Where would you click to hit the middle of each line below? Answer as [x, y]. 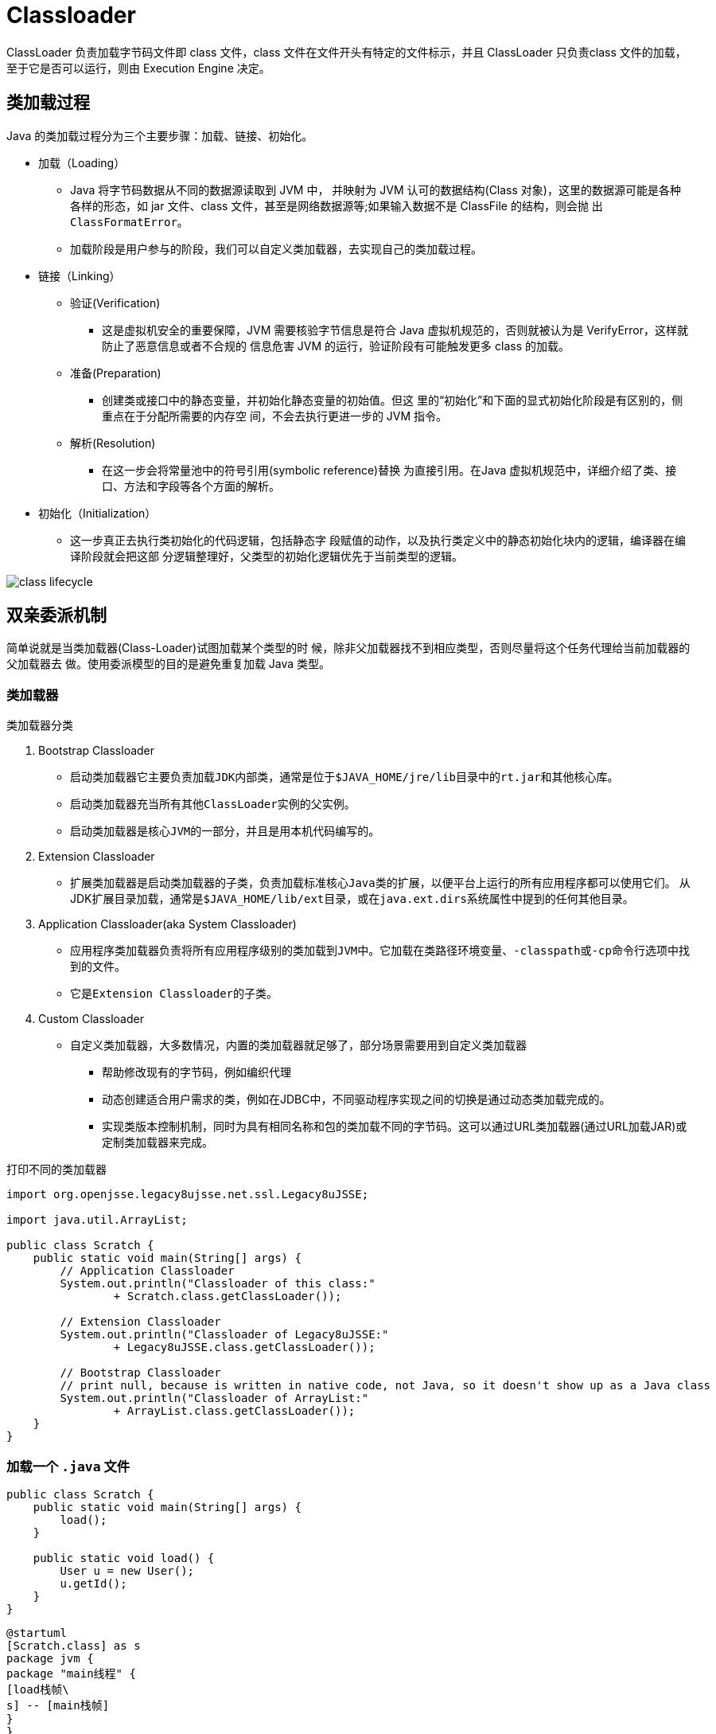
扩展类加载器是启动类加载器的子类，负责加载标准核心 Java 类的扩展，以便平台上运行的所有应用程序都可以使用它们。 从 [380, 883]
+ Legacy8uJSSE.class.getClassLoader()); [244, 1347]
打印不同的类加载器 [56, 1170]
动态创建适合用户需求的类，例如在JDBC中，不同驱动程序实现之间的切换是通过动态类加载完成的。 [356, 1099]
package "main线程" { [71, 1673]
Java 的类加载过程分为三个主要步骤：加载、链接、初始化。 [160, 135]
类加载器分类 [40, 725]
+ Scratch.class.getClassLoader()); [228, 1297]
